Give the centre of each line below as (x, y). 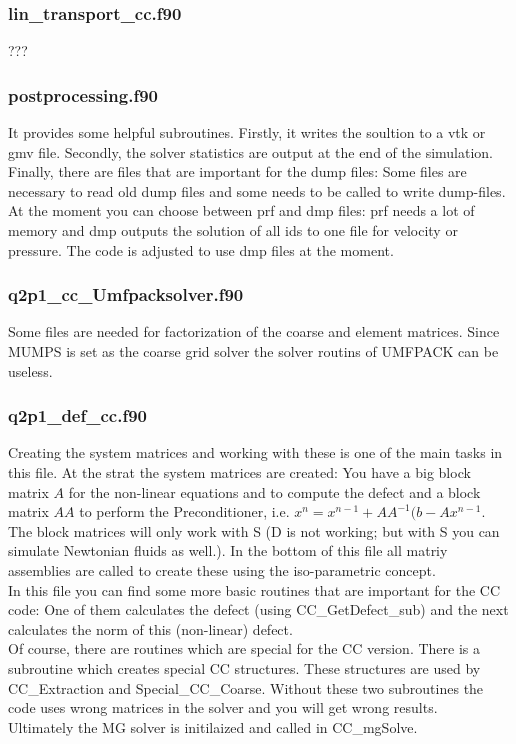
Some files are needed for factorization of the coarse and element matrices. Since (254, 331)
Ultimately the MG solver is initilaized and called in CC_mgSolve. (213, 726)
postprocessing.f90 (83, 94)
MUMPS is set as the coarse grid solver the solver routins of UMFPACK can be (253, 351)
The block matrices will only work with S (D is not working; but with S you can (254, 530)
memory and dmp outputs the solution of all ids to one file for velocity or (233, 230)
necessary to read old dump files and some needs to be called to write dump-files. (257, 190)
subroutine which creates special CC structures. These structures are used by (244, 667)
